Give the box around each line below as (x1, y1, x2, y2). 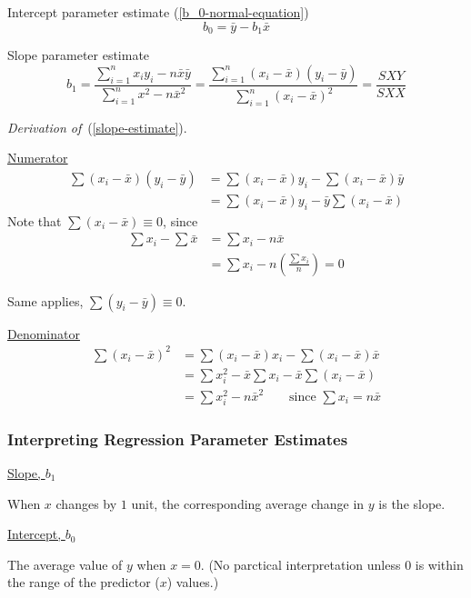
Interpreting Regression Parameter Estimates (7, 427, 348, 450)
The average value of (7, 554, 123, 573)
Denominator (7, 324, 80, 343)
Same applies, (7, 291, 84, 310)
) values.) (166, 573, 219, 592)
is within (415, 554, 464, 573)
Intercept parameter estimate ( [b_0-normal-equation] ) (7, 3, 309, 21)
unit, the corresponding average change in (131, 493, 365, 513)
